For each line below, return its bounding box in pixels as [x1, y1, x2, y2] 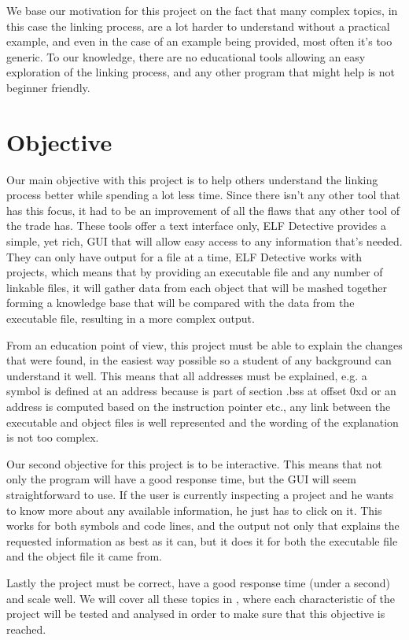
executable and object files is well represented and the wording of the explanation [6, 413, 399, 430]
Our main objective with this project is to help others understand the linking [6, 171, 378, 187]
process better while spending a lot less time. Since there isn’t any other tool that [6, 187, 400, 203]
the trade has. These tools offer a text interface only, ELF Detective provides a [6, 217, 387, 234]
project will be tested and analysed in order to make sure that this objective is [6, 605, 385, 622]
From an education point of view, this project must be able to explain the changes [6, 336, 403, 353]
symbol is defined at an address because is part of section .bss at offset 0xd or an [6, 383, 396, 399]
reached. [6, 620, 46, 637]
